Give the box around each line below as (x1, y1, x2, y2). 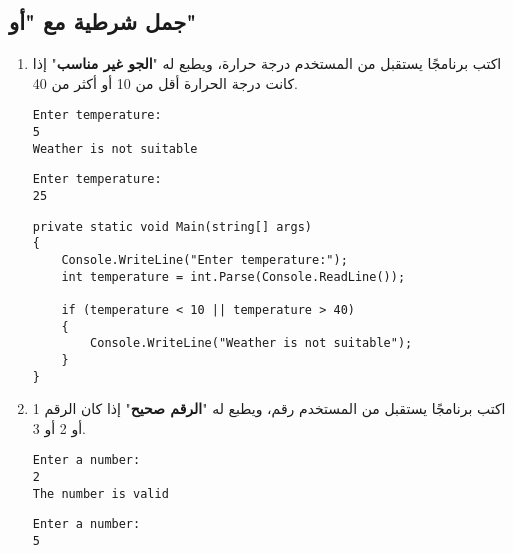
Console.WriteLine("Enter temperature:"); (61, 252, 348, 267)
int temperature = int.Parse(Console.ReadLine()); (61, 269, 406, 284)
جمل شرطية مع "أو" (9, 6, 197, 37)
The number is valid (32, 486, 169, 501)
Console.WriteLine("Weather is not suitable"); (90, 336, 413, 351)
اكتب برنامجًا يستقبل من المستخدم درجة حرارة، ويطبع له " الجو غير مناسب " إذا (32, 53, 502, 74)
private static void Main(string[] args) (32, 219, 312, 234)
